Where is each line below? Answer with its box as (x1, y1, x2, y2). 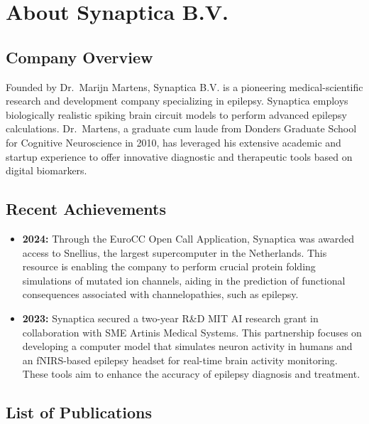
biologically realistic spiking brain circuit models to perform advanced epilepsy (6, 107, 347, 122)
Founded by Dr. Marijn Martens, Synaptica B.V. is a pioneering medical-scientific (6, 79, 363, 94)
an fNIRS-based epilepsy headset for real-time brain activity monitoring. (22, 352, 338, 367)
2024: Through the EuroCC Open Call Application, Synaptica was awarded (22, 230, 355, 245)
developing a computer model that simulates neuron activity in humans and (22, 339, 353, 354)
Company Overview (6, 46, 153, 68)
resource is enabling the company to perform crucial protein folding (22, 259, 316, 274)
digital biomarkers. (6, 163, 87, 178)
